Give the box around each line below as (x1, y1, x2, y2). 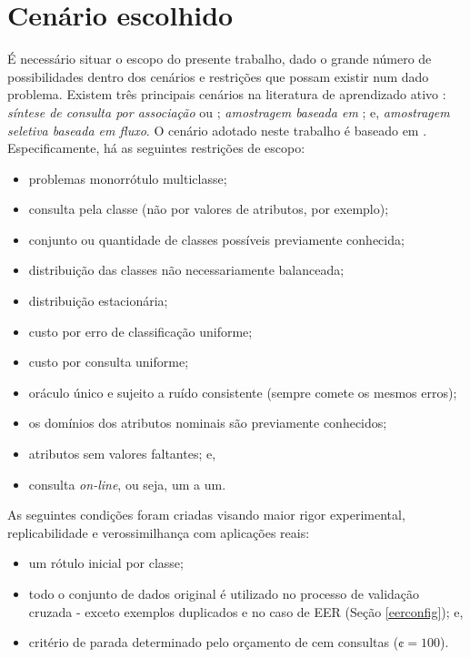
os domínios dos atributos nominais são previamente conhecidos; (28, 413, 387, 432)
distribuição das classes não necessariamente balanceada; (28, 260, 345, 279)
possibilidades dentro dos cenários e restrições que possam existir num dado (7, 66, 429, 86)
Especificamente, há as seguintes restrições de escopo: (7, 138, 305, 157)
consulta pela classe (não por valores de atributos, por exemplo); (28, 199, 389, 218)
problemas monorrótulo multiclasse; (28, 168, 227, 187)
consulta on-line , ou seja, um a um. (28, 474, 226, 493)
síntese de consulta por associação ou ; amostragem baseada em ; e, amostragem (7, 102, 450, 121)
